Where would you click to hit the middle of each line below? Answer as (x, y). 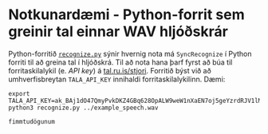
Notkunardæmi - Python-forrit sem (126, 15)
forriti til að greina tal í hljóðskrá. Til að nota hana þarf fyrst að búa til (120, 62)
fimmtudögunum (32, 121)
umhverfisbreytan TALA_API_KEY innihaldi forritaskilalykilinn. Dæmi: (117, 79)
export (19, 93)
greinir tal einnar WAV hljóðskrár (118, 32)
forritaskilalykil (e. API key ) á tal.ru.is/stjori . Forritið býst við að (110, 70)
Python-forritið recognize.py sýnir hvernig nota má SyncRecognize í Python (130, 53)
